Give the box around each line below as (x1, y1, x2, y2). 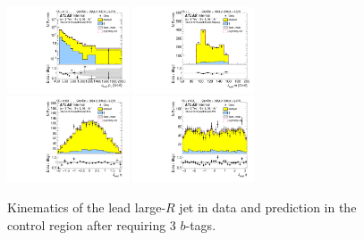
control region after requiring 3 (7, 215, 176, 234)
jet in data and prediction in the (179, 197, 357, 216)
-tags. (185, 215, 216, 234)
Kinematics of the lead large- (7, 197, 166, 216)
